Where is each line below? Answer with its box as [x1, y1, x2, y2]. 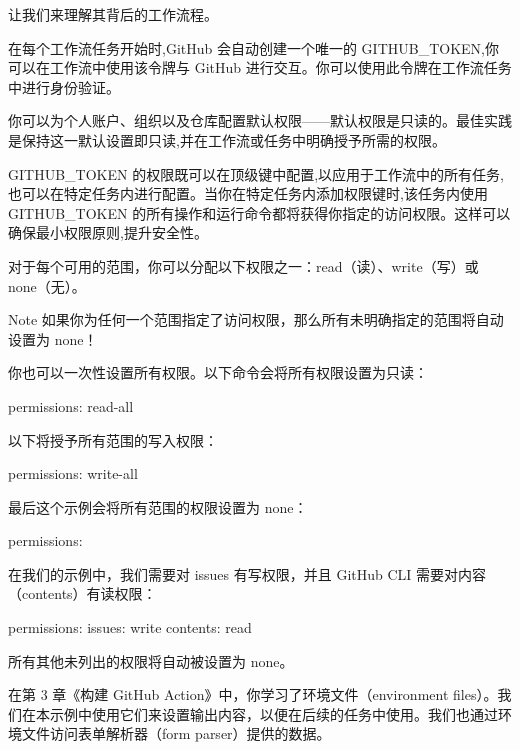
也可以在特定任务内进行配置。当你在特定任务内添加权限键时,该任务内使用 [8, 183, 488, 204]
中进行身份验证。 [8, 76, 120, 97]
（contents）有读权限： [8, 583, 157, 604]
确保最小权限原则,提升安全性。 [8, 222, 208, 243]
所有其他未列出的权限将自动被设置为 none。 [8, 650, 294, 671]
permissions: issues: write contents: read [8, 617, 252, 638]
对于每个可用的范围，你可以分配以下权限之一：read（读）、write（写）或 [8, 255, 479, 276]
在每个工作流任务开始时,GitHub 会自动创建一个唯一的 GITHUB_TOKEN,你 [8, 37, 499, 58]
